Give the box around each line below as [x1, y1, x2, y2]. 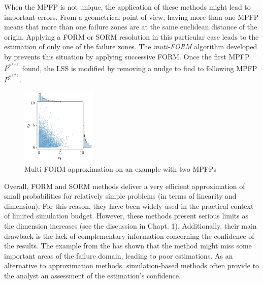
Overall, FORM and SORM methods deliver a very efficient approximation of [4, 180, 245, 191]
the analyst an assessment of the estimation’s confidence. [4, 270, 181, 280]
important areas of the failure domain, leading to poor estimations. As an [4, 250, 233, 261]
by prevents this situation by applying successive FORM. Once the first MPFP [4, 51, 250, 61]
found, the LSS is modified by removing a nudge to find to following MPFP [22, 62, 257, 73]
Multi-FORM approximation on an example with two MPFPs [24, 164, 216, 174]
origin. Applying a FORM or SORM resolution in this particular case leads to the [4, 31, 259, 42]
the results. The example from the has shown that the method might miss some [4, 240, 252, 251]
